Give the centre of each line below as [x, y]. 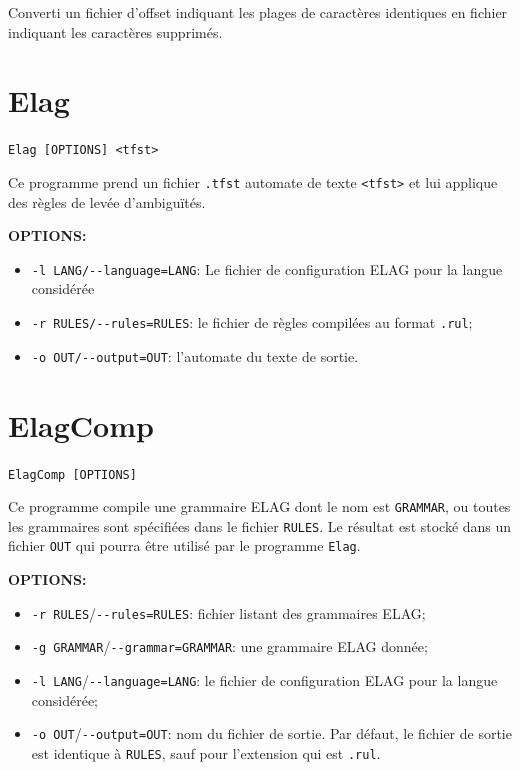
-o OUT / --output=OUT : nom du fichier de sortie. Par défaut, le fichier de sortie [271, 733]
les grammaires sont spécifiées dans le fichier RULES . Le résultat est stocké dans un [260, 525]
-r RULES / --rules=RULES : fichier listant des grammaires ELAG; [228, 612]
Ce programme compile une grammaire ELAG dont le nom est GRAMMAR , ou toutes [259, 506]
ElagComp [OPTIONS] [72, 474]
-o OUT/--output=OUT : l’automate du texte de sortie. [195, 355]
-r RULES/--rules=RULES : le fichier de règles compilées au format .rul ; [252, 322]
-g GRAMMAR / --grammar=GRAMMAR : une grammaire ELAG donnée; [229, 646]
